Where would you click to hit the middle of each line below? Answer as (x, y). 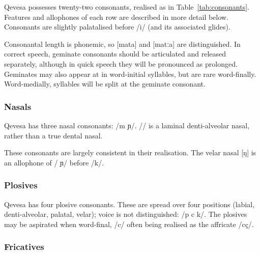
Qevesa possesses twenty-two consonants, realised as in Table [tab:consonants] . (127, 7)
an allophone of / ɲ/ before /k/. (54, 162)
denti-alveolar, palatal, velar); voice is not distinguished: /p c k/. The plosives (126, 214)
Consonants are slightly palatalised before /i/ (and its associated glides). (117, 27)
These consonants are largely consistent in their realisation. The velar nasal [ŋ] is (130, 152)
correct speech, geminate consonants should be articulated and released (115, 54)
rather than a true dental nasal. (53, 135)
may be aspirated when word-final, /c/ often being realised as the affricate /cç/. (129, 224)
